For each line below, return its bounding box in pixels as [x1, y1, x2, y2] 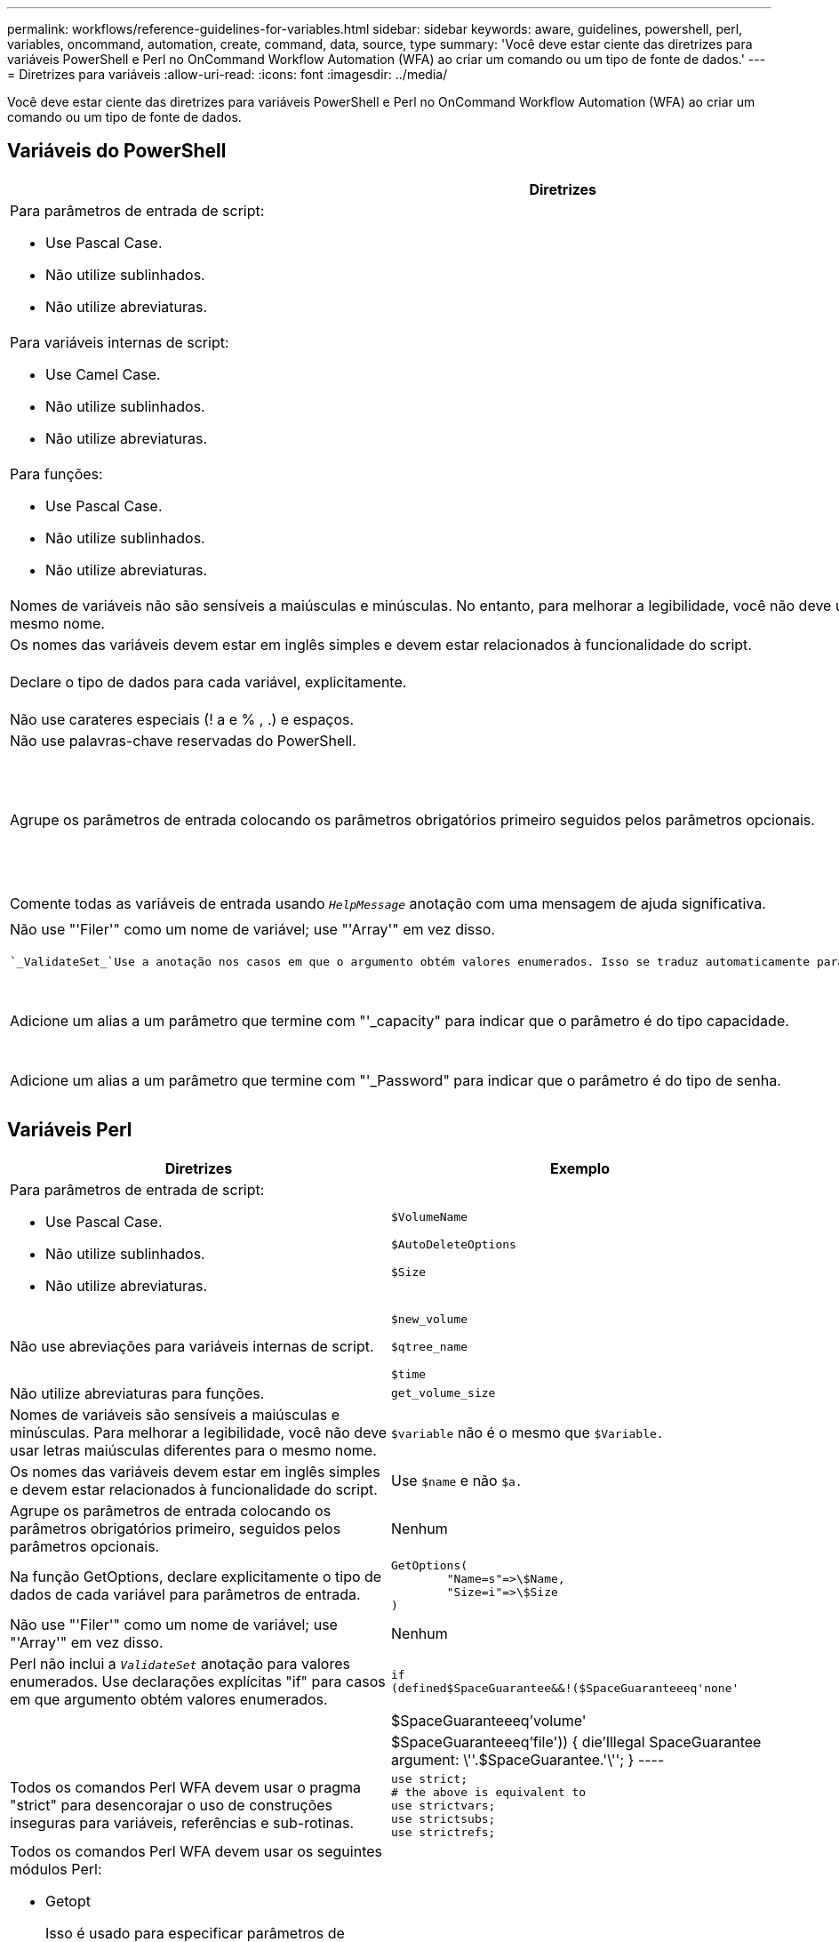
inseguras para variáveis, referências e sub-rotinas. [10, 1814, 355, 1833]
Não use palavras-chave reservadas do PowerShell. [10, 731, 356, 750]
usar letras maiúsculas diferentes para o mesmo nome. [10, 1440, 377, 1459]
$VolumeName [391, 1210, 468, 1224]
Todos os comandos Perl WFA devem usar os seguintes [10, 1842, 382, 1860]
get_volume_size [391, 1386, 496, 1400]
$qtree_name [391, 1339, 468, 1353]
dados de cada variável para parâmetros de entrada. [10, 1585, 361, 1603]
